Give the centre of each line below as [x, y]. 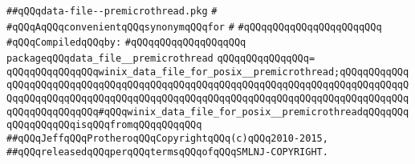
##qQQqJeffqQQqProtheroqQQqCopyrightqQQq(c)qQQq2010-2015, [167, 138]
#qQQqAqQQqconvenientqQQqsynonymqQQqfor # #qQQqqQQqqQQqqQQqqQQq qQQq [194, 27]
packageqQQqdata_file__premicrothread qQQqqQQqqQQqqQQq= [161, 58]
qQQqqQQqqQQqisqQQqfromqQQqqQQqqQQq [104, 125]
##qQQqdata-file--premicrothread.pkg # [112, 11]
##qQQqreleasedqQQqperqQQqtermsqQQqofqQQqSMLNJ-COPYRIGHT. [167, 152]
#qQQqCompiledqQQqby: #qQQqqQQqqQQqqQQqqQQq [126, 43]
